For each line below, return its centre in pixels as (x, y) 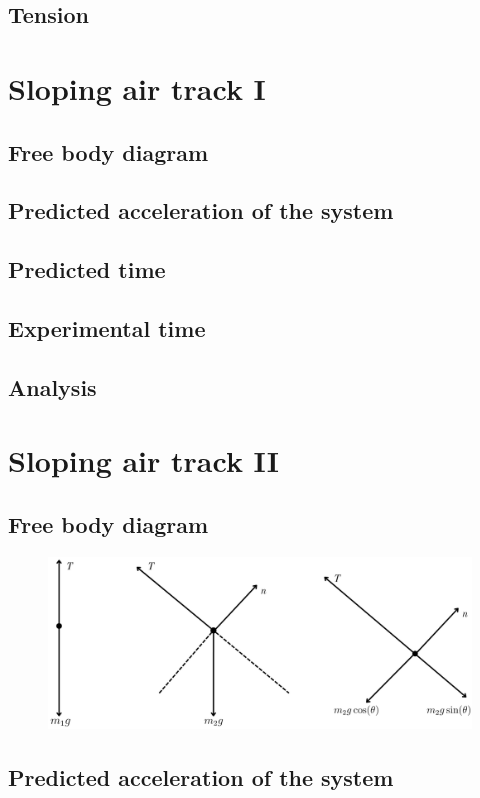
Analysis (52, 386)
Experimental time (107, 327)
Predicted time (87, 269)
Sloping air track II (143, 460)
